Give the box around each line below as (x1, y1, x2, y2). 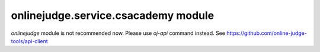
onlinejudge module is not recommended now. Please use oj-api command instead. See (11, 30, 225, 37)
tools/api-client (11, 37, 49, 44)
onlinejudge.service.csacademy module (11, 9, 215, 22)
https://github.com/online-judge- (226, 30, 308, 37)
